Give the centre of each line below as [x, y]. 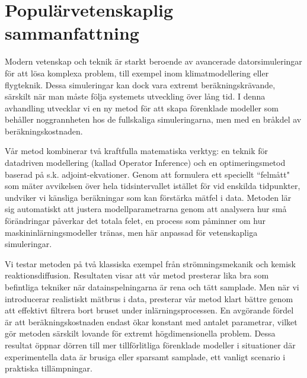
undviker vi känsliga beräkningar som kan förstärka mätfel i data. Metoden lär [148, 197]
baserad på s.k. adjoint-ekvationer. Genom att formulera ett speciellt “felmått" [147, 174]
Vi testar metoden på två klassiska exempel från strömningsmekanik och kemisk [151, 263]
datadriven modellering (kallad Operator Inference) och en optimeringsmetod [145, 163]
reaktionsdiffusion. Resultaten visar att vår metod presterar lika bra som [137, 275]
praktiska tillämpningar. [49, 368]
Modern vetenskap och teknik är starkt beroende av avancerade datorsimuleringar [153, 61]
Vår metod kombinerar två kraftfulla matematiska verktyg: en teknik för [137, 151]
